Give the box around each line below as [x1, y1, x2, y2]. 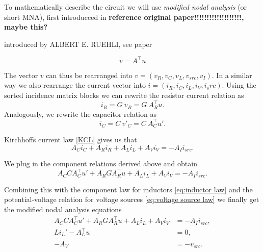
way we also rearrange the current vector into [4, 80, 146, 90]
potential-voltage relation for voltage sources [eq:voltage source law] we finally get [4, 194, 259, 205]
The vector [4, 69, 38, 80]
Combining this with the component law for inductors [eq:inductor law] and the [4, 184, 253, 194]
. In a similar [212, 69, 252, 80]
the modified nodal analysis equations [4, 204, 122, 214]
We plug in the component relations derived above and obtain [4, 158, 197, 169]
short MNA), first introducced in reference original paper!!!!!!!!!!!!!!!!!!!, [4, 11, 244, 22]
